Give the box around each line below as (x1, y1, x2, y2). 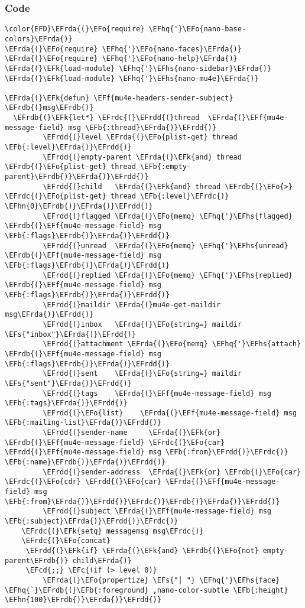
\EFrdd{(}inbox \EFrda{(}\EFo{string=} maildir (43, 320, 242, 329)
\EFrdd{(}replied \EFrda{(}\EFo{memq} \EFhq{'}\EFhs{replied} (43, 271, 293, 279)
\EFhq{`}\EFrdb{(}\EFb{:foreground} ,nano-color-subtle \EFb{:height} (5, 586, 288, 594)
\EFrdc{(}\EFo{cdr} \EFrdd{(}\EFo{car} (5, 477, 161, 486)
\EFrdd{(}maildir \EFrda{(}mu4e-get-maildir (43, 300, 221, 309)
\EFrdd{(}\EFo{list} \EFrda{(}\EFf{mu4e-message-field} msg (43, 408, 297, 417)
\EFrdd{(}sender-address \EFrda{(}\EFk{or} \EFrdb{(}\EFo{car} (43, 467, 301, 476)
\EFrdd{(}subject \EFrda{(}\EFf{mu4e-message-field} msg (43, 507, 272, 516)
